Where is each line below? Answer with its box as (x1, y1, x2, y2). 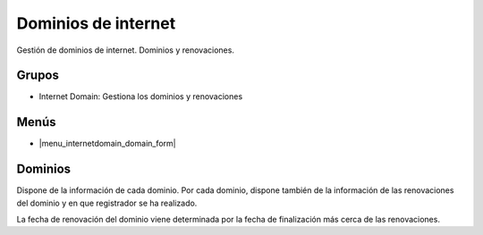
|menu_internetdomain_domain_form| (38, 138, 176, 149)
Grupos (16, 68, 60, 83)
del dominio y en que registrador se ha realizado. (16, 197, 198, 208)
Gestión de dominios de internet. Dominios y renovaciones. (16, 45, 234, 55)
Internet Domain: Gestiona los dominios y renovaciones (38, 91, 243, 102)
